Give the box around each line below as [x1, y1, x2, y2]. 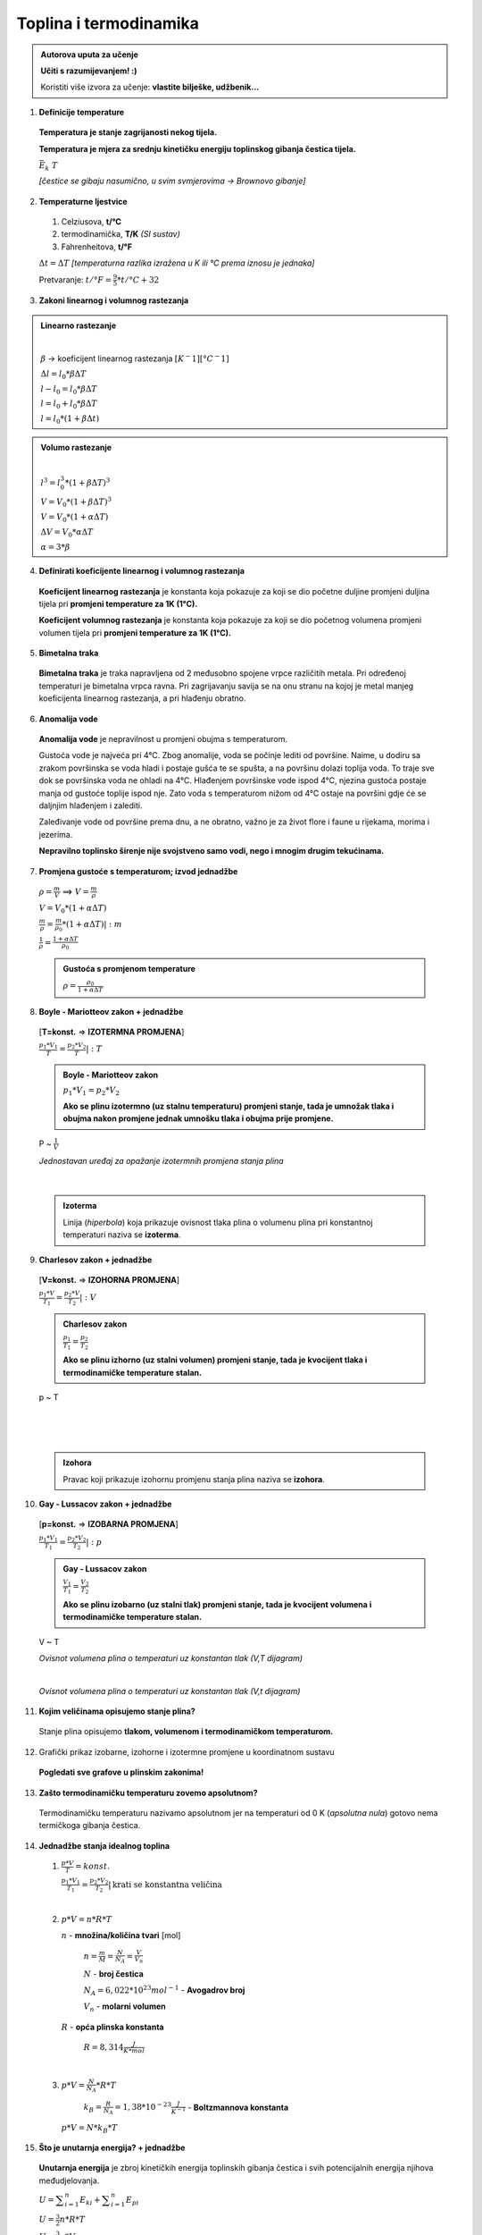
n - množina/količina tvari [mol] [61, 1929, 181, 1940]
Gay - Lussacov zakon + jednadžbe [38, 1498, 172, 1509]
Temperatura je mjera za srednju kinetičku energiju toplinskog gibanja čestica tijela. [38, 143, 356, 154]
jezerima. [38, 829, 73, 839]
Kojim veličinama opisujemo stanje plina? [38, 1706, 195, 1716]
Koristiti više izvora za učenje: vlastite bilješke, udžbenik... [40, 81, 260, 93]
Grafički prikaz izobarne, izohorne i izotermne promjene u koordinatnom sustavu [38, 1746, 335, 1757]
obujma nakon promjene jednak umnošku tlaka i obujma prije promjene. [62, 1113, 334, 1124]
